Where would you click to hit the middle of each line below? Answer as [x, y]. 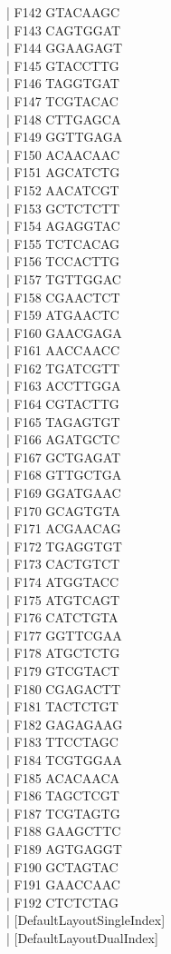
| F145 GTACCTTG [63, 65]
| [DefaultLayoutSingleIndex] [86, 920]
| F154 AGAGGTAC [63, 226]
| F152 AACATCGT [63, 189]
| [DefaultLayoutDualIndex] [82, 937]
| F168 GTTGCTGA [64, 475]
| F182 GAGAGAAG [65, 724]
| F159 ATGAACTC [63, 315]
